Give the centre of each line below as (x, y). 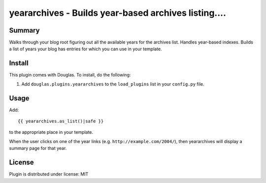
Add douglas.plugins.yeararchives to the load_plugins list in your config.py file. (113, 84)
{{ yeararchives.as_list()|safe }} (61, 121)
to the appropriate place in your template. (51, 132)
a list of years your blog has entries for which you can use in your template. (85, 49)
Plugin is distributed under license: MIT (49, 174)
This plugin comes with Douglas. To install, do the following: (70, 75)
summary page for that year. (38, 148)
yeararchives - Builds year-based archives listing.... (117, 13)
